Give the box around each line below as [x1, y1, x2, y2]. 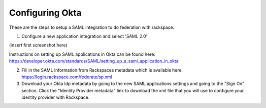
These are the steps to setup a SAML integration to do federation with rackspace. [9, 24, 174, 30]
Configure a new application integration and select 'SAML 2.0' [21, 33, 148, 39]
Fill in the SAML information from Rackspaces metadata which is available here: [21, 67, 183, 73]
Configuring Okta [9, 7, 82, 18]
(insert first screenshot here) [9, 42, 67, 48]
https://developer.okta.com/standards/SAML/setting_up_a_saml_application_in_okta [9, 58, 179, 64]
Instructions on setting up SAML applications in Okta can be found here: [9, 51, 155, 57]
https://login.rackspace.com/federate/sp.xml [21, 74, 112, 80]
